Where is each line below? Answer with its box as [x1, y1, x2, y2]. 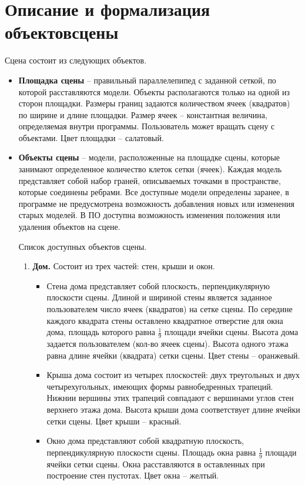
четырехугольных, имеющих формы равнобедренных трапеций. [46, 380, 273, 392]
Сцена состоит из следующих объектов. [5, 54, 147, 66]
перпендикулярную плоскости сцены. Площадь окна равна [46, 446, 256, 458]
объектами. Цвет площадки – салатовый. [18, 131, 164, 143]
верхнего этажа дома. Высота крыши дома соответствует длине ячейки [46, 403, 300, 415]
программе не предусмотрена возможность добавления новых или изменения [18, 197, 294, 209]
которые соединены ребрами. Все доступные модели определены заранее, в [18, 186, 289, 198]
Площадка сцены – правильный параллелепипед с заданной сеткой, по [18, 73, 276, 86]
